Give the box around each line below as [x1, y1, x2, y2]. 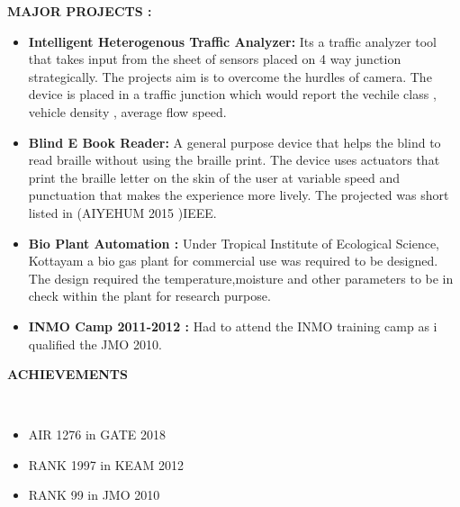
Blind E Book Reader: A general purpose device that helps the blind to [28, 132, 441, 151]
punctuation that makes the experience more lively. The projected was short [28, 186, 449, 204]
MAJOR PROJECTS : [7, 2, 152, 20]
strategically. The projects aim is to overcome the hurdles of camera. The [28, 67, 432, 86]
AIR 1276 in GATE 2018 [28, 425, 166, 444]
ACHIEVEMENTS [7, 365, 129, 384]
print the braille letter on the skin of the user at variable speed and [28, 167, 401, 186]
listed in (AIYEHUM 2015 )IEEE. [28, 203, 217, 222]
